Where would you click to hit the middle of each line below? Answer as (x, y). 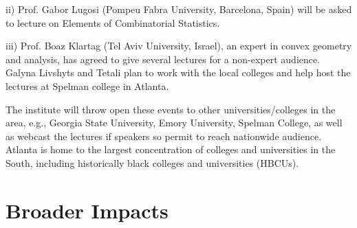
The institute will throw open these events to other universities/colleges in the (171, 109)
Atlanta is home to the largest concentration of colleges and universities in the (171, 149)
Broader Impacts (87, 210)
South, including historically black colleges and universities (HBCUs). (152, 162)
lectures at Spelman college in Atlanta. (87, 85)
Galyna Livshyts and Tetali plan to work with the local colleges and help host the (178, 72)
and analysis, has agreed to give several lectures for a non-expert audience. (163, 59)
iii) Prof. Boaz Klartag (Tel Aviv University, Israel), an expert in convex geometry (179, 46)
